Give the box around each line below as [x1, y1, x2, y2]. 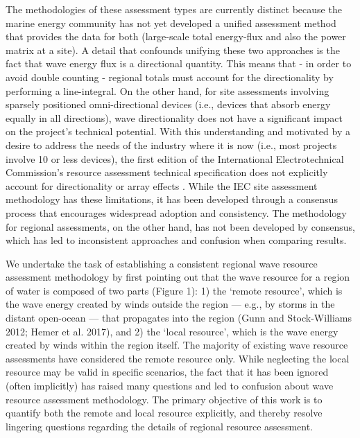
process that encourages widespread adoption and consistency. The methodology [6, 205, 347, 220]
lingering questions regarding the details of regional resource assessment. [6, 419, 314, 433]
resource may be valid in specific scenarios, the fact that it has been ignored [6, 365, 329, 379]
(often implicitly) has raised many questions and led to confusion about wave [6, 378, 334, 393]
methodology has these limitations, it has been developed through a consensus [6, 192, 338, 207]
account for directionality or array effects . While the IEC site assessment [6, 178, 318, 193]
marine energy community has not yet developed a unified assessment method [6, 15, 336, 30]
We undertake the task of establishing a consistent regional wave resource [6, 256, 318, 270]
